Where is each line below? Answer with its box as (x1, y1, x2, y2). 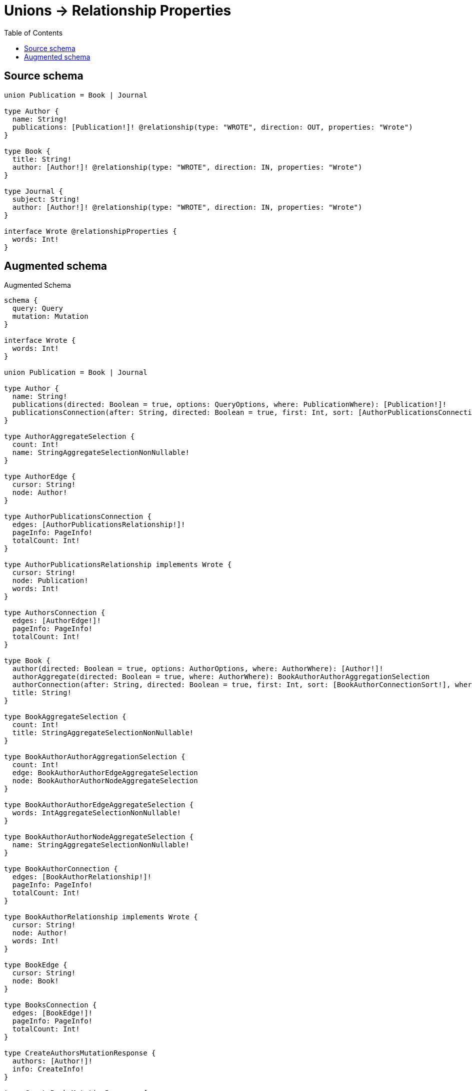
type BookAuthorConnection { (4, 865, 118, 873)
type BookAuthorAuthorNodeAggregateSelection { (4, 833, 194, 841)
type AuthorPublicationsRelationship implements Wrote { (4, 561, 232, 569)
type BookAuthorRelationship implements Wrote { (4, 913, 198, 921)
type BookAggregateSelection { (4, 713, 126, 721)
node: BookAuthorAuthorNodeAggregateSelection (12, 777, 198, 785)
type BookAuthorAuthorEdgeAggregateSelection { (4, 801, 194, 809)
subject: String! (12, 195, 80, 203)
